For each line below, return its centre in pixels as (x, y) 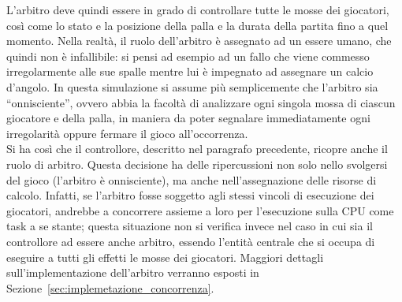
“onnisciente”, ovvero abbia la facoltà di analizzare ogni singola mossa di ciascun (201, 102)
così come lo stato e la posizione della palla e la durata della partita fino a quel (197, 25)
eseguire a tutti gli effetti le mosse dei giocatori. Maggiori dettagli (165, 257)
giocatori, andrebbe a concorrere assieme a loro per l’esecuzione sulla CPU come (200, 210)
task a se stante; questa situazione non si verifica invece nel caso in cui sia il (190, 226)
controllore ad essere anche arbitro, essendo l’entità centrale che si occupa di (191, 241)
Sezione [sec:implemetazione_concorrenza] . (110, 287)
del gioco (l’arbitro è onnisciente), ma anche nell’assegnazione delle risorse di (192, 179)
